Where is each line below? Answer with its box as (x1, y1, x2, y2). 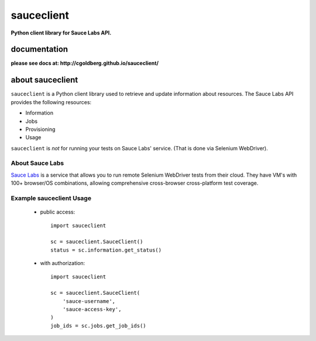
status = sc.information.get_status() (50, 246, 162, 253)
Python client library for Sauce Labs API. (11, 29, 112, 36)
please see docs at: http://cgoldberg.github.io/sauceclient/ (11, 60, 159, 67)
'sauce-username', (62, 298, 116, 304)
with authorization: (40, 260, 85, 267)
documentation (11, 44, 68, 54)
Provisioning (25, 126, 56, 133)
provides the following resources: (11, 98, 92, 105)
